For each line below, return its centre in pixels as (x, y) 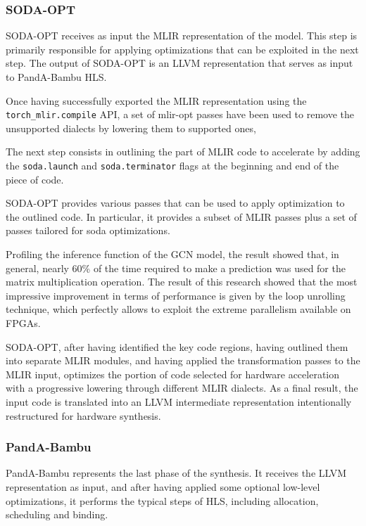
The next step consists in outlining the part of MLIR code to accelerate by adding (183, 152)
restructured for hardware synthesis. (83, 415)
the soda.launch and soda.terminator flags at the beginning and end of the (172, 166)
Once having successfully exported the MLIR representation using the (156, 100)
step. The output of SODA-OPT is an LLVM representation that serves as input (179, 63)
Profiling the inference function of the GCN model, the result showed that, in (172, 254)
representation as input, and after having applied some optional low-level (163, 487)
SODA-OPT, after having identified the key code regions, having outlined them (177, 346)
